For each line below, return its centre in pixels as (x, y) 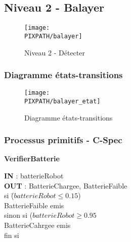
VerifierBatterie (32, 159)
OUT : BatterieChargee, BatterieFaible (66, 185)
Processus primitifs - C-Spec (63, 140)
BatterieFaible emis (34, 205)
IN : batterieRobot (34, 176)
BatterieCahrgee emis (37, 225)
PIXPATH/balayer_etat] (62, 101)
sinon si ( (18, 215)
